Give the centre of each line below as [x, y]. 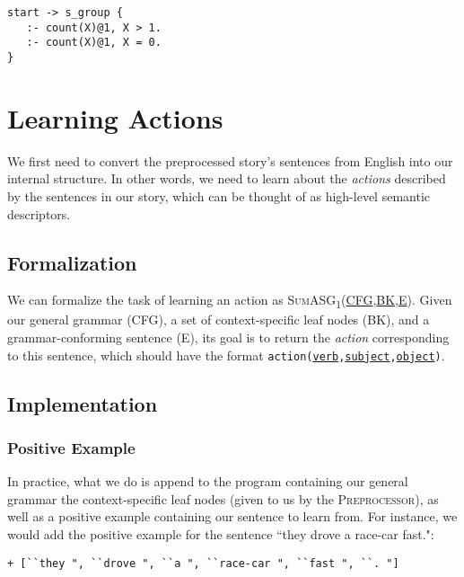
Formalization [72, 262]
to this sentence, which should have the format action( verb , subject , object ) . [226, 355]
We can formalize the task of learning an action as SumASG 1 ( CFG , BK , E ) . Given [230, 301]
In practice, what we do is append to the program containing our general [208, 481]
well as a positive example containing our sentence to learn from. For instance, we [232, 516]
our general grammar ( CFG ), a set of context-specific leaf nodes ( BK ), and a [219, 320]
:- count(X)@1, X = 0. [94, 43]
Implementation [83, 403]
